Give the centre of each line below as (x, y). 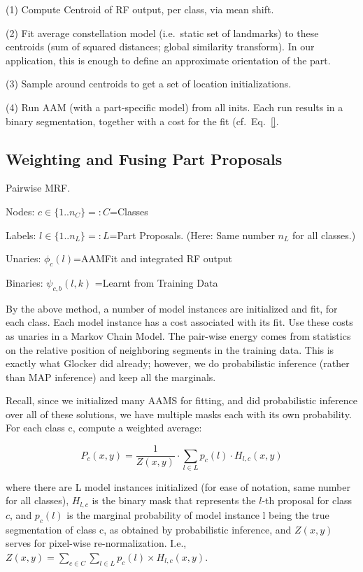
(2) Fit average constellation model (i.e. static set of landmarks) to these (162, 33)
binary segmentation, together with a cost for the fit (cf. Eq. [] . (142, 121)
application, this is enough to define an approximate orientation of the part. (168, 60)
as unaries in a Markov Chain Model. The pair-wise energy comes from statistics (178, 335)
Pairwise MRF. (38, 188)
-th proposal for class (307, 500)
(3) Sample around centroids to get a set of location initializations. (149, 84)
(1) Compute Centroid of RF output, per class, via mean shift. (140, 9)
